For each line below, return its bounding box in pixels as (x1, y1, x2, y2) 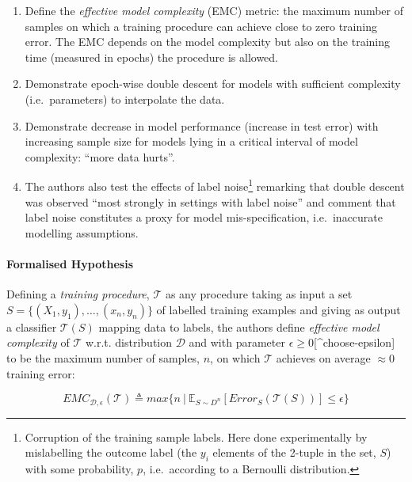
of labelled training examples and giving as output (156, 301, 401, 317)
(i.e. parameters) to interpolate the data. (25, 90, 225, 107)
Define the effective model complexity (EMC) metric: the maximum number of (25, 2, 404, 18)
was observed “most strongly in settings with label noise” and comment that (25, 193, 396, 210)
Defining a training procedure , (6, 286, 150, 302)
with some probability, (25, 460, 134, 476)
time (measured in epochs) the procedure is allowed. (25, 48, 279, 65)
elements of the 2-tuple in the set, (212, 444, 376, 461)
